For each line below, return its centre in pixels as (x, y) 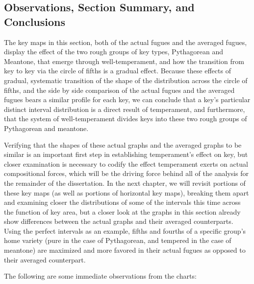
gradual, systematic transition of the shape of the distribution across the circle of (126, 80)
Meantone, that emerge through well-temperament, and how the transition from (124, 61)
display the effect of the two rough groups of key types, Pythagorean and (114, 52)
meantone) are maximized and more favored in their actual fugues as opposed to (125, 250)
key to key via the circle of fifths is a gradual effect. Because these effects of (117, 71)
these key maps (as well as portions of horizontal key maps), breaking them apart (127, 192)
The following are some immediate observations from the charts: (100, 276)
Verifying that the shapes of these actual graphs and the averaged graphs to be (123, 144)
